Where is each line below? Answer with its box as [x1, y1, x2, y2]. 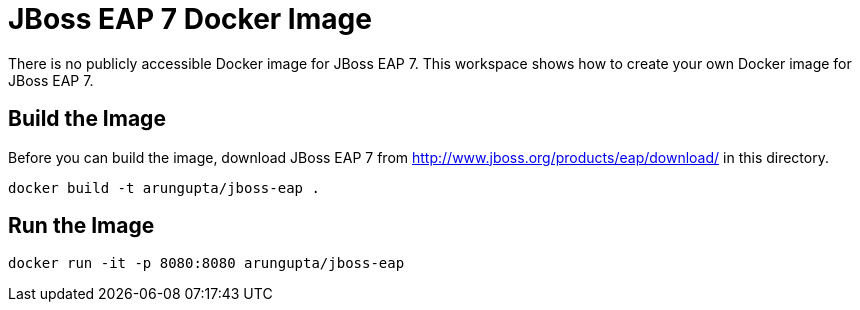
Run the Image [8, 213, 155, 239]
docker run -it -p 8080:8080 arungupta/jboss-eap [8, 255, 405, 272]
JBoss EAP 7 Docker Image [8, 2, 372, 36]
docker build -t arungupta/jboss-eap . [8, 179, 320, 196]
